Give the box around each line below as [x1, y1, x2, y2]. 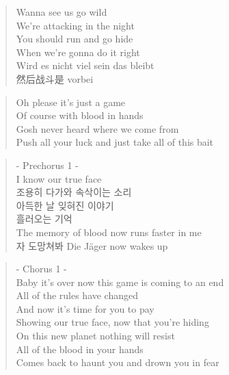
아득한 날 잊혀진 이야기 [16, 198, 114, 212]
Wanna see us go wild [16, 5, 107, 18]
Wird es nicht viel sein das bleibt [16, 58, 154, 73]
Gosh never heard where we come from [16, 121, 179, 135]
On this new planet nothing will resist [16, 328, 175, 343]
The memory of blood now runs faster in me [16, 224, 202, 239]
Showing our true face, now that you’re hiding [16, 315, 209, 329]
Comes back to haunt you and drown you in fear [16, 355, 219, 370]
